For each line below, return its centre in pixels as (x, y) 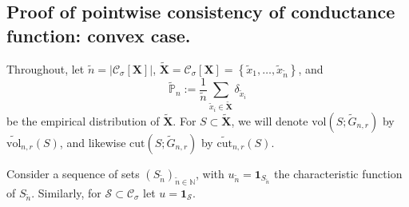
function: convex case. (99, 35)
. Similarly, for (66, 192)
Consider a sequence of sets (73, 173)
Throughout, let (46, 68)
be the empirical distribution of (83, 120)
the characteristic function (338, 173)
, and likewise (93, 142)
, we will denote (270, 120)
